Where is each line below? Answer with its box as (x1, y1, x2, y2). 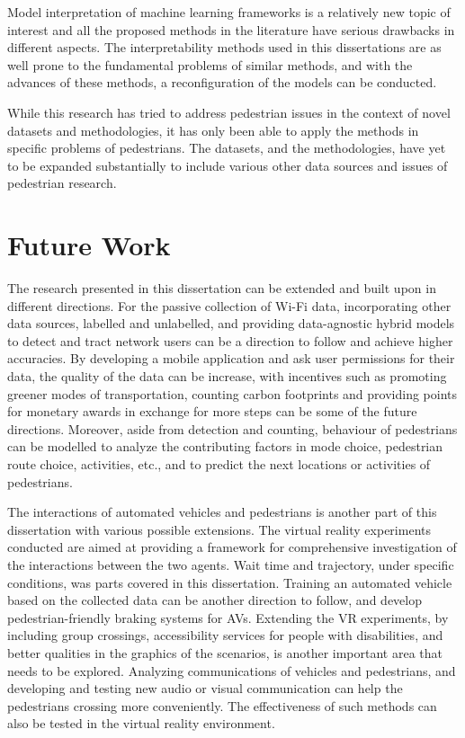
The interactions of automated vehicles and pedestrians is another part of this (7, 502, 437, 521)
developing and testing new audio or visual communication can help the (7, 679, 403, 698)
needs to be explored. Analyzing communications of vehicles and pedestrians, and (7, 661, 456, 680)
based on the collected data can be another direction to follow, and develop (7, 591, 422, 609)
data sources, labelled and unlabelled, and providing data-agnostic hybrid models (7, 314, 455, 333)
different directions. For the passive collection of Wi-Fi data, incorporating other (7, 296, 452, 315)
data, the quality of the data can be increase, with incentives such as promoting (7, 367, 447, 386)
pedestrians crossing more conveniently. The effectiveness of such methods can (7, 696, 437, 715)
